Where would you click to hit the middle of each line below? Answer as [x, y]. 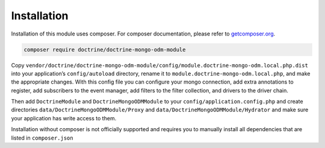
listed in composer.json [42, 138]
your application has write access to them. [64, 118]
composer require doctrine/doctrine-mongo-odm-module [105, 49]
